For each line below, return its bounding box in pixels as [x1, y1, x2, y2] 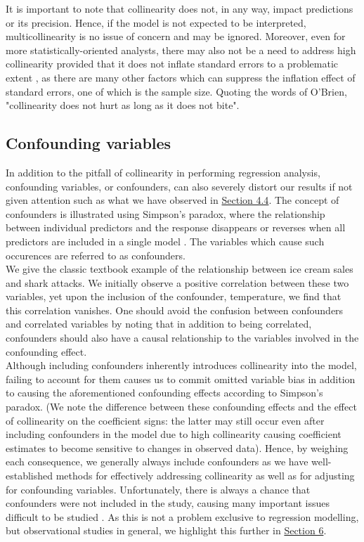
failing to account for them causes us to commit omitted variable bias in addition [6, 371, 356, 386]
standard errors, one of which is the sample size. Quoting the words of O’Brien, [6, 84, 347, 98]
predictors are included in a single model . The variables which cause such [6, 233, 325, 248]
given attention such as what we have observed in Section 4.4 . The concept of [6, 193, 339, 207]
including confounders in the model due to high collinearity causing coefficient [6, 427, 342, 441]
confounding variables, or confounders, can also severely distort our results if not [6, 179, 353, 193]
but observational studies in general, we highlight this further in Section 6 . [6, 523, 327, 538]
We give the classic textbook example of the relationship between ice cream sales [6, 262, 353, 276]
